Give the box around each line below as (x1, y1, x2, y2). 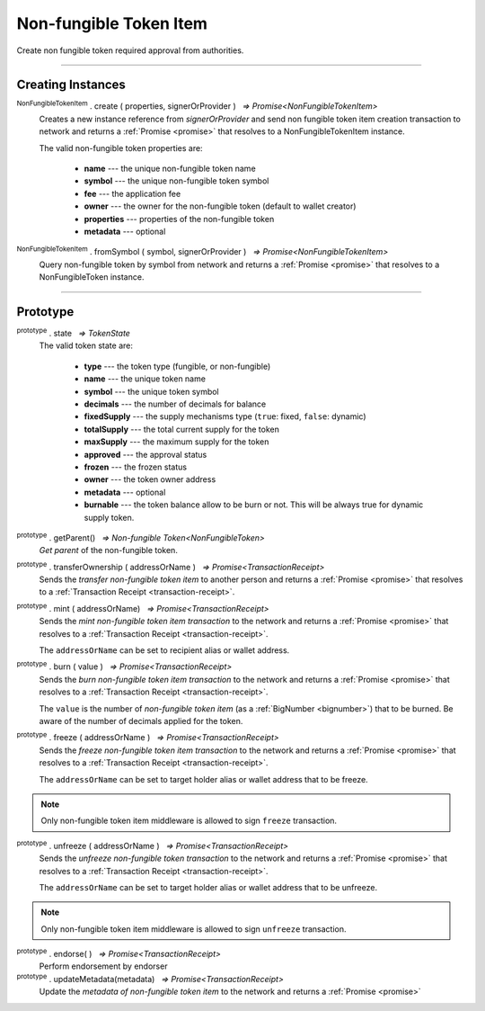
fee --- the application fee (84, 188, 181, 199)
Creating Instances (16, 77, 126, 93)
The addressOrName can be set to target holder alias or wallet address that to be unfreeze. (39, 881, 377, 892)
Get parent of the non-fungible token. (39, 545, 179, 556)
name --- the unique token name (84, 373, 207, 384)
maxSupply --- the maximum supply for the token (84, 436, 269, 447)
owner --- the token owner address (84, 474, 216, 485)
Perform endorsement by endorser (39, 961, 168, 971)
